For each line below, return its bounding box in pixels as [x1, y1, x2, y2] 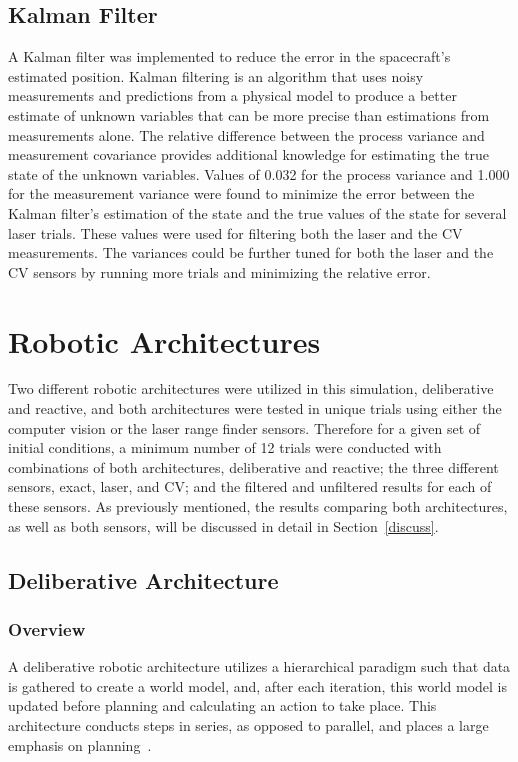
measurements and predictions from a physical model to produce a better [8, 85, 457, 106]
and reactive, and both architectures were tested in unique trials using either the [8, 398, 502, 419]
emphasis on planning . [8, 734, 152, 755]
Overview [8, 616, 86, 641]
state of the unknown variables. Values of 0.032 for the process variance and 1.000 [8, 163, 510, 184]
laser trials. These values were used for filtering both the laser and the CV [8, 222, 463, 243]
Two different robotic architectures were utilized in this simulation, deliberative [8, 378, 494, 399]
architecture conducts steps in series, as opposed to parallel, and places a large [8, 714, 489, 735]
